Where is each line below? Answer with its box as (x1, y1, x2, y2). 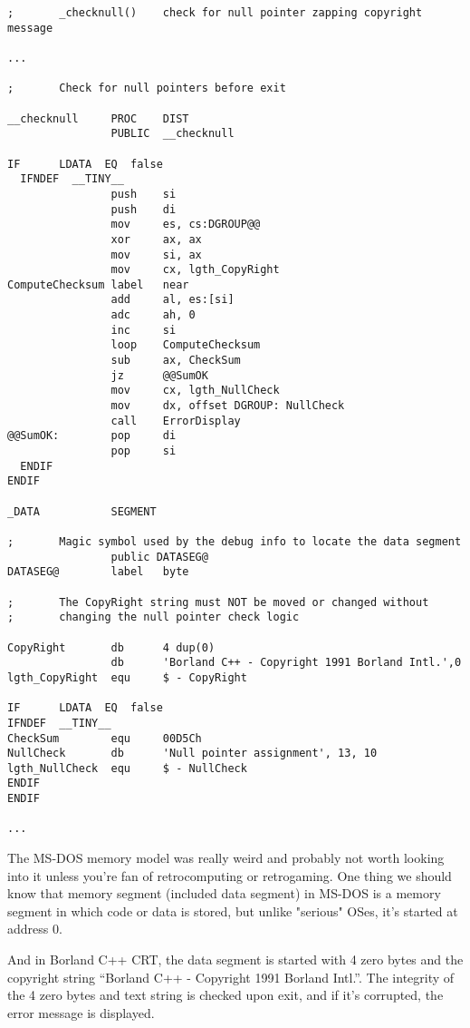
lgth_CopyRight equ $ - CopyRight (7, 671, 247, 684)
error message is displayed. (7, 1003, 155, 1022)
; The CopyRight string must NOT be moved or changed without (7, 595, 429, 609)
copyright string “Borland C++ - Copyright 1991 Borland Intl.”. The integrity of (7, 967, 455, 986)
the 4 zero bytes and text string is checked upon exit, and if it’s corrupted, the (7, 985, 444, 1004)
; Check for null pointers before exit (7, 82, 286, 95)
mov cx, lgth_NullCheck (110, 384, 280, 397)
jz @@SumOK (110, 368, 208, 382)
